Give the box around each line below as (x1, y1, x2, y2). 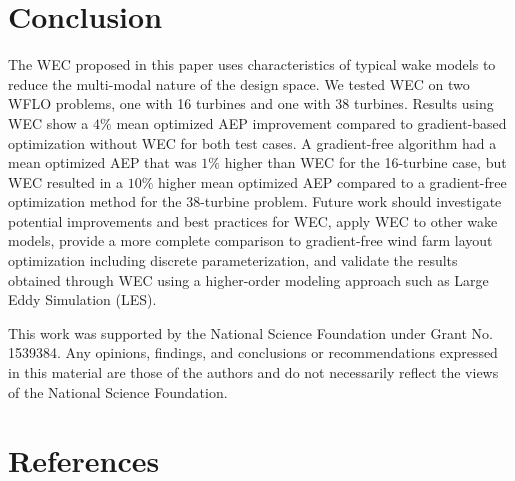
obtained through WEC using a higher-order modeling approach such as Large (8, 269, 489, 290)
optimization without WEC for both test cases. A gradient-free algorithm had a (8, 132, 497, 153)
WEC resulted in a (8, 171, 124, 192)
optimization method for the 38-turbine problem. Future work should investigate (8, 191, 502, 212)
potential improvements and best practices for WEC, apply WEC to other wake (8, 210, 498, 231)
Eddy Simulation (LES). (8, 289, 157, 310)
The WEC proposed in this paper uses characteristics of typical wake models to (8, 54, 496, 75)
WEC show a (8, 112, 89, 133)
